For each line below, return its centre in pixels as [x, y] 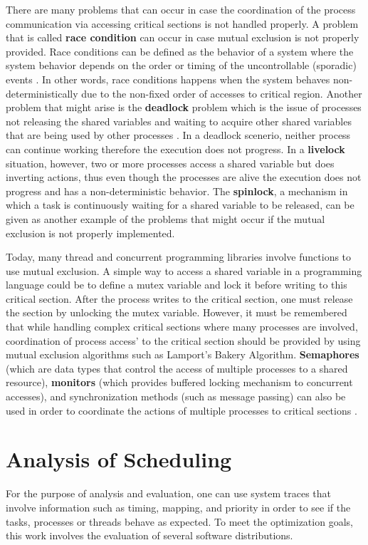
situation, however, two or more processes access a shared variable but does [170, 163]
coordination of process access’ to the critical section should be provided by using [183, 340]
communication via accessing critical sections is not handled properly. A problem [182, 23]
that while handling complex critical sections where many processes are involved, [182, 327]
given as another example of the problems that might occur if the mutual [165, 218]
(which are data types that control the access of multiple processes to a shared [177, 368]
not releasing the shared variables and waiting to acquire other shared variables [179, 121]
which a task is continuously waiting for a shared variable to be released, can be [180, 205]
